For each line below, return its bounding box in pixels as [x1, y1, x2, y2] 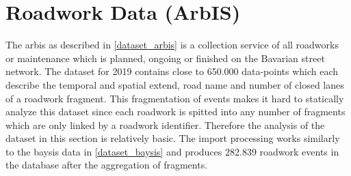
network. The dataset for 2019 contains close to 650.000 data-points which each [5, 64, 339, 78]
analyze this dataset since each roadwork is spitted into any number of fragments [5, 104, 346, 119]
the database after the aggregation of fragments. [5, 158, 208, 172]
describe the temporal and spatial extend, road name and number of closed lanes [5, 77, 344, 91]
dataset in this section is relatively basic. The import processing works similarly [5, 131, 340, 145]
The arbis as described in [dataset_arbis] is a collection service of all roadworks [5, 38, 339, 52]
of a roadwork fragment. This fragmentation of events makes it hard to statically [5, 91, 344, 105]
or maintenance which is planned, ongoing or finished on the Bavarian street [5, 50, 325, 65]
